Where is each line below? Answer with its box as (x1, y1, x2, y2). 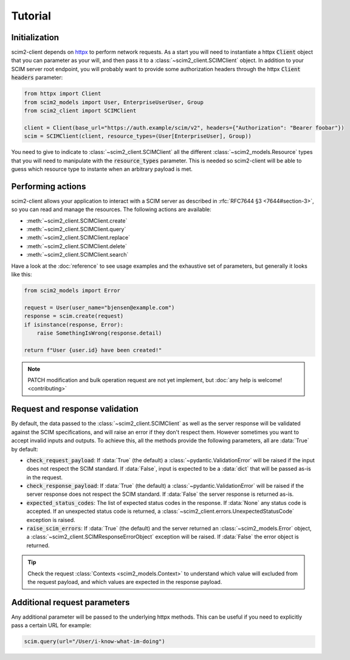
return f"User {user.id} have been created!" (24, 347, 162, 353)
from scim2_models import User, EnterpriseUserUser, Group (24, 99, 204, 106)
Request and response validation (11, 404, 139, 414)
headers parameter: (11, 74, 63, 82)
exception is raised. (26, 516, 75, 523)
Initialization (11, 32, 60, 43)
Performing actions (11, 181, 86, 192)
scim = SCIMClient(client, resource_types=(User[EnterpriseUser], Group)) (24, 133, 252, 140)
